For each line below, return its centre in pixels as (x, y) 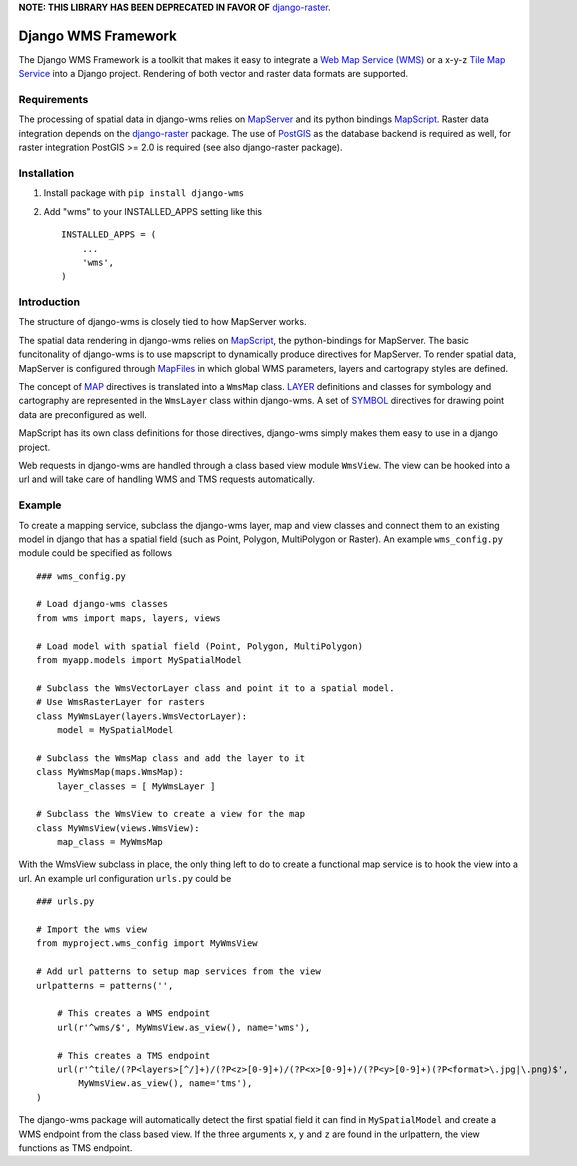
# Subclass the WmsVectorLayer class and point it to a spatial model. (215, 688)
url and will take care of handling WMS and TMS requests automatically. (166, 479)
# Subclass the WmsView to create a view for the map (170, 814)
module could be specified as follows (95, 553)
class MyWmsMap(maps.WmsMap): (110, 772)
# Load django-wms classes (102, 604)
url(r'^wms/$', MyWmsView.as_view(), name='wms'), (183, 1027)
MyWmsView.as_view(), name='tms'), (165, 1083)
